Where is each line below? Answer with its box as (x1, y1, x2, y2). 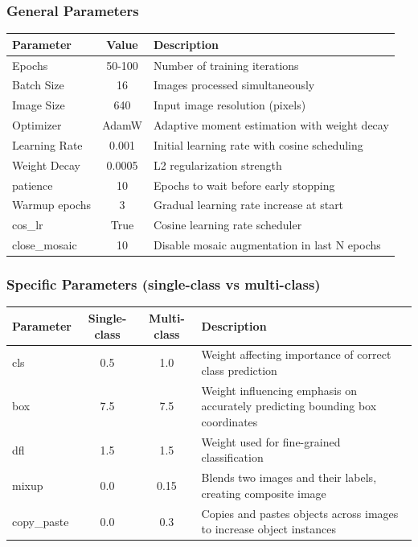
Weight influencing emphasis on (201, 381, 358, 398)
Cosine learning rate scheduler (153, 216, 302, 233)
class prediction (201, 362, 277, 378)
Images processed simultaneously (153, 76, 315, 93)
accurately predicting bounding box (201, 397, 377, 414)
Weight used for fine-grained (201, 433, 341, 450)
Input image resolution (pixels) (153, 97, 306, 113)
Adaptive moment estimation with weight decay (153, 117, 389, 134)
